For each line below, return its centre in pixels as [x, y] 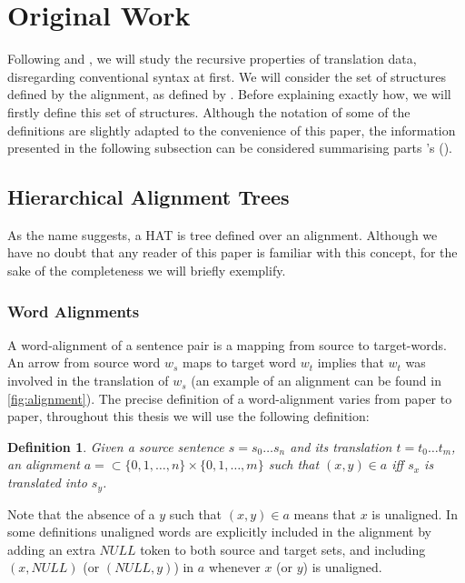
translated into [47, 482]
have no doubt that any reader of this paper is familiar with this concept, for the [232, 252]
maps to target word [239, 362]
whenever [234, 567]
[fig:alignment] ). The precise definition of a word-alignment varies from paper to [230, 398]
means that [325, 513]
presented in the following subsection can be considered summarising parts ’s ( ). [230, 148]
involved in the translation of [88, 381]
